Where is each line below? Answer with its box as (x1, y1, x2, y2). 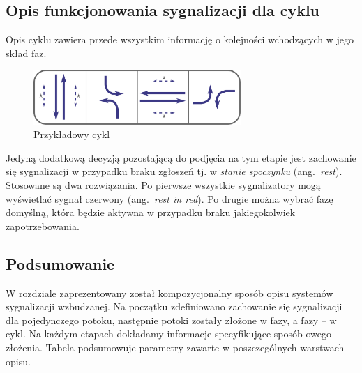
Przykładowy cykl (33, 127, 110, 142)
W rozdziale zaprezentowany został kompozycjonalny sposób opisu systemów (6, 285, 333, 300)
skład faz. (6, 45, 47, 60)
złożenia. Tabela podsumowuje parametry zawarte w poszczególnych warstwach (6, 340, 345, 354)
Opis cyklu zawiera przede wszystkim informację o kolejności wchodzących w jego (6, 32, 354, 47)
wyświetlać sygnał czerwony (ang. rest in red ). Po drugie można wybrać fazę (6, 191, 333, 206)
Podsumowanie (6, 252, 115, 274)
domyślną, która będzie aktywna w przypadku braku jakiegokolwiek (6, 205, 296, 220)
